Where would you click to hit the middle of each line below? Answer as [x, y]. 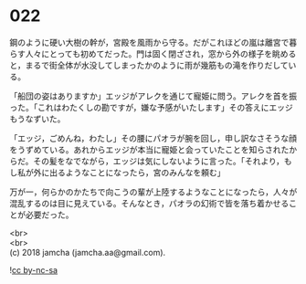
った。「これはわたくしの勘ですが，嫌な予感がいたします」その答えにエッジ [152, 107]
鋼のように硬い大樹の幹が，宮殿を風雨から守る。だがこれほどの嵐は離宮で [149, 42]
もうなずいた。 [37, 119]
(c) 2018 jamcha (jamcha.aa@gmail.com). [88, 252]
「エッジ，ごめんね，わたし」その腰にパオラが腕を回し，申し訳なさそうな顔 [153, 138]
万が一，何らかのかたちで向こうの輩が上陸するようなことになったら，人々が [153, 192]
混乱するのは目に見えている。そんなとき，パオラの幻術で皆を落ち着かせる [149, 203]
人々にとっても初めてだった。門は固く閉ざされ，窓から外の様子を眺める [161, 53]
